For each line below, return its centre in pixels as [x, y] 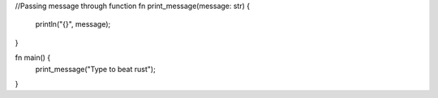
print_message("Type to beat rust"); [95, 69]
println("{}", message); [73, 24]
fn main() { [33, 58]
